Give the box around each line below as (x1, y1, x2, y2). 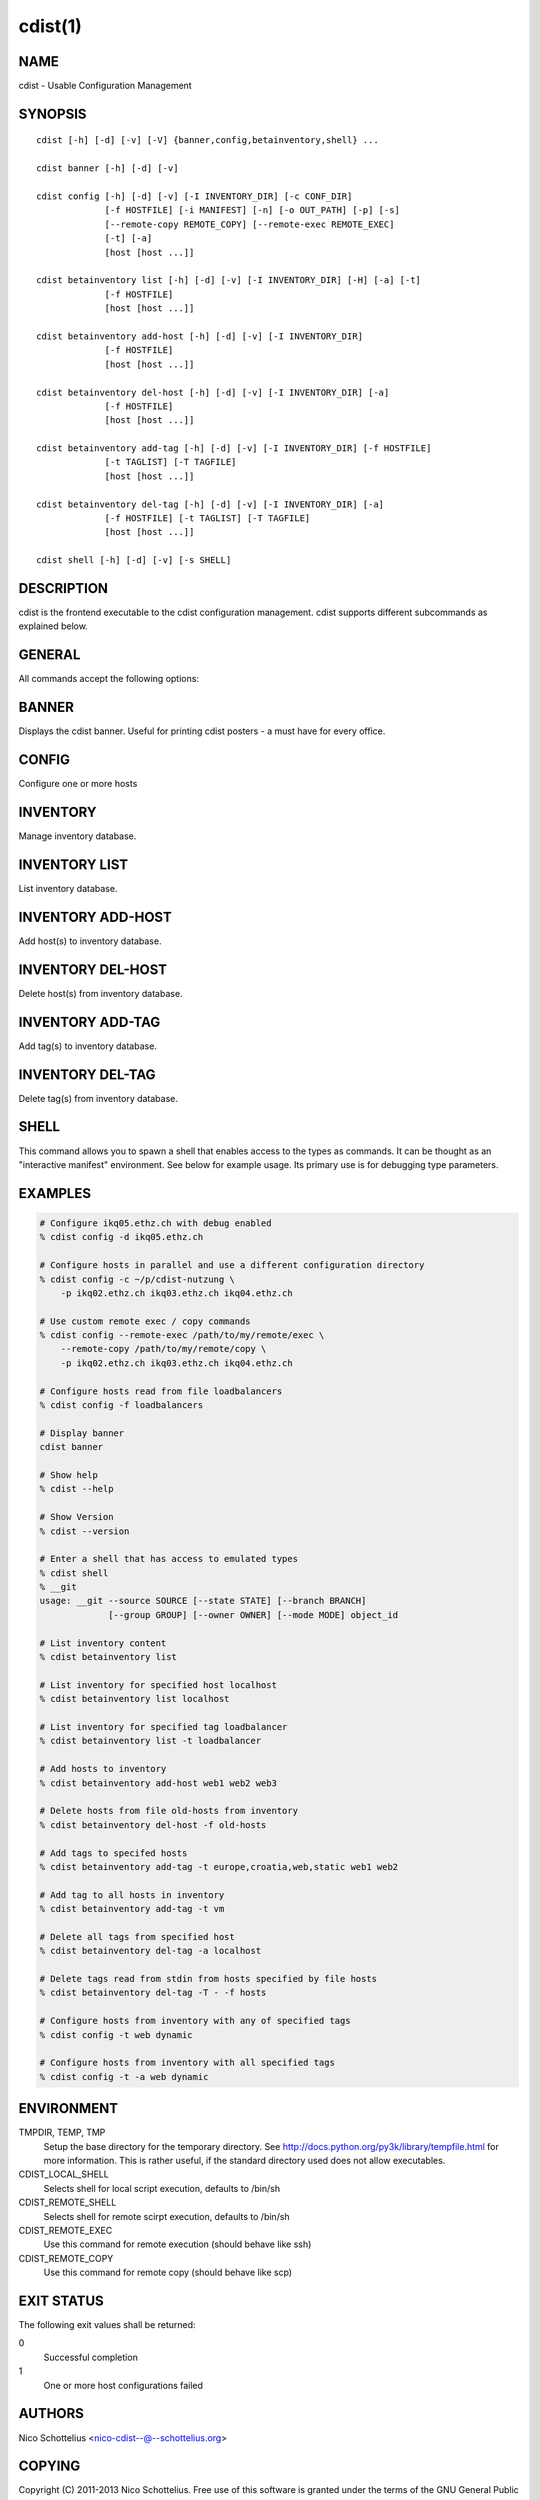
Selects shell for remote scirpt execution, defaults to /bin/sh (43, 2210, 290, 2222)
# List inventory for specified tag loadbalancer (39, 1721, 288, 1732)
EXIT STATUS (18, 2292, 104, 2309)
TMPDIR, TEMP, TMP (18, 2126, 106, 2139)
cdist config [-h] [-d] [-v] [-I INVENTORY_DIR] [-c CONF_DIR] (36, 191, 353, 202)
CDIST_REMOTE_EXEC (18, 2225, 113, 2236)
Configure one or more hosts (18, 778, 138, 790)
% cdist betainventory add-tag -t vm (39, 1903, 225, 1915)
